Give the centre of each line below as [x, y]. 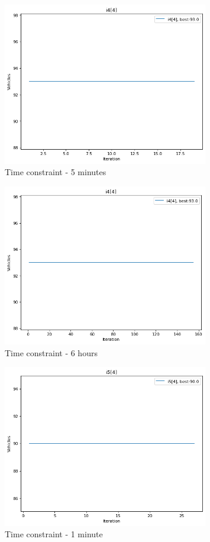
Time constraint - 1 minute [54, 534]
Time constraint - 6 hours [51, 352]
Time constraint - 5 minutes [56, 172]
